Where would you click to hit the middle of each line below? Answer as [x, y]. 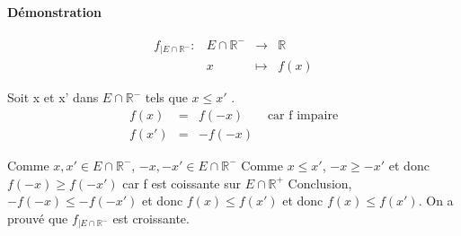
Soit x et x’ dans [53, 97]
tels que [166, 97]
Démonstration [54, 11]
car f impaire [303, 115]
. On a [436, 201]
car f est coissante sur [182, 183]
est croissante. [151, 218]
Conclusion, [320, 183]
